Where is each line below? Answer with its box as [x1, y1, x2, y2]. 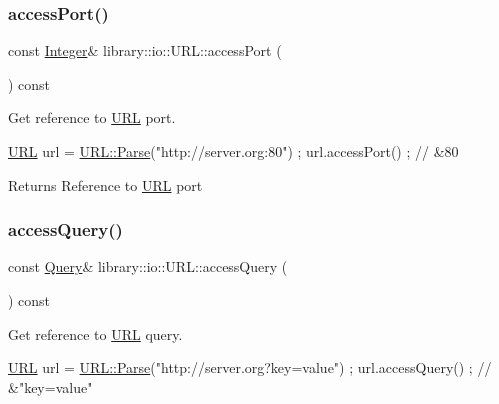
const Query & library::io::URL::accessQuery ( [8, 256, 288, 277]
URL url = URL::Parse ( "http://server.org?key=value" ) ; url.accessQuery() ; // [8, 357, 492, 378]
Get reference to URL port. [8, 107, 176, 128]
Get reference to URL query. [8, 323, 183, 344]
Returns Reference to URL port [8, 174, 203, 195]
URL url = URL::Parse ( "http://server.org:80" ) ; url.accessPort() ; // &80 [8, 141, 459, 161]
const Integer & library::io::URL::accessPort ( [8, 40, 282, 61]
